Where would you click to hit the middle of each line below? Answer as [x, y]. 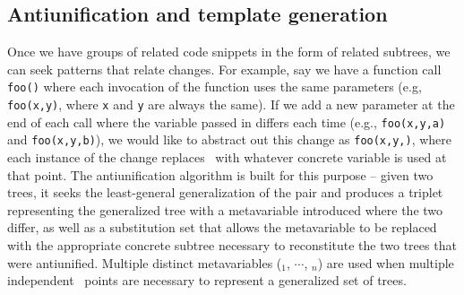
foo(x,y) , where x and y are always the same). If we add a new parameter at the [231, 104]
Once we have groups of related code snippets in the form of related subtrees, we [229, 52]
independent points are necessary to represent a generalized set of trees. [207, 280]
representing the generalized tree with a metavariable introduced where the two [225, 209]
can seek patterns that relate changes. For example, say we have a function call [224, 69]
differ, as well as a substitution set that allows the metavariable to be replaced [222, 227]
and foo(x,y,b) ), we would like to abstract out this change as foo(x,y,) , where [230, 139]
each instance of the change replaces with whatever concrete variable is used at [227, 157]
